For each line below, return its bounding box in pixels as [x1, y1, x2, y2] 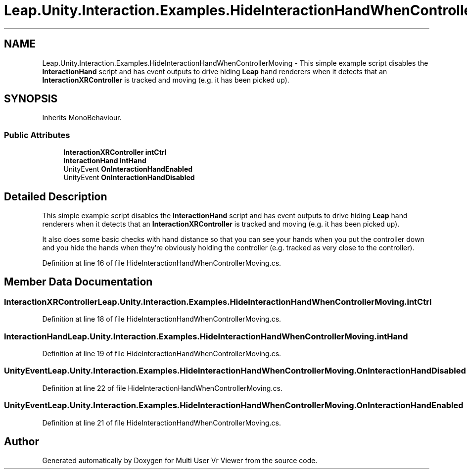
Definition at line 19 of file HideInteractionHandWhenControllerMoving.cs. [42, 349, 281, 358]
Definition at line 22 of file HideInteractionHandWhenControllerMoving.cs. [42, 383, 282, 392]
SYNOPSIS [4, 93, 58, 105]
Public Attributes [4, 130, 70, 140]
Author [4, 435, 39, 448]
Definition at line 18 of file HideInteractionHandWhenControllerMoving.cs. [42, 315, 281, 324]
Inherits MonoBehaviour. [42, 113, 122, 122]
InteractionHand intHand [63, 156, 146, 165]
